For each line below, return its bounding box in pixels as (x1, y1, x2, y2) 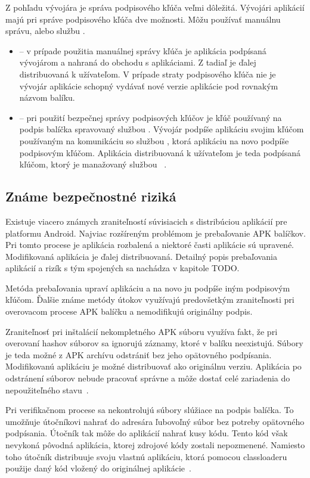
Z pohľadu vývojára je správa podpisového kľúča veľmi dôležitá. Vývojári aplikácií (5, 1, 305, 13)
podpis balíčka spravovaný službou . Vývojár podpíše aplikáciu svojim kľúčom (19, 123, 304, 135)
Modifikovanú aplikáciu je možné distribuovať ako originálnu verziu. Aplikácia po (5, 360, 302, 373)
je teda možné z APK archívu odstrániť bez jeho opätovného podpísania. (5, 348, 272, 361)
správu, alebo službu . (5, 24, 85, 37)
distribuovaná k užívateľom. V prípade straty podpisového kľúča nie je (19, 67, 276, 80)
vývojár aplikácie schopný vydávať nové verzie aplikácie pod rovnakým (19, 79, 278, 92)
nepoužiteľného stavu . (5, 383, 89, 396)
